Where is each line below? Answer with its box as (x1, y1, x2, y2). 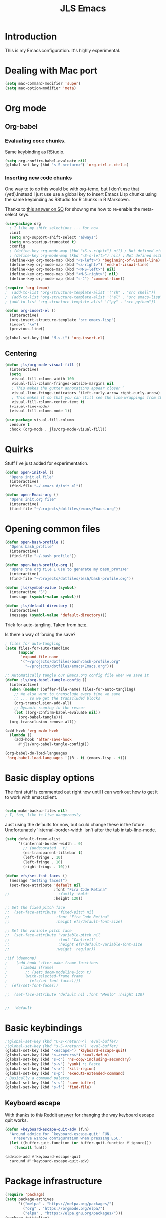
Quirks (5, 443, 34, 455)
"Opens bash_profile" (9, 544, 54, 549)
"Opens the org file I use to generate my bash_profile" (9, 567, 129, 572)
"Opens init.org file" (9, 497, 56, 502)
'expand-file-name (20, 654, 58, 660)
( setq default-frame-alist (5, 836, 61, 841)
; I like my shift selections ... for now (9, 226, 98, 231)
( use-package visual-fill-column (5, 418, 74, 423)
